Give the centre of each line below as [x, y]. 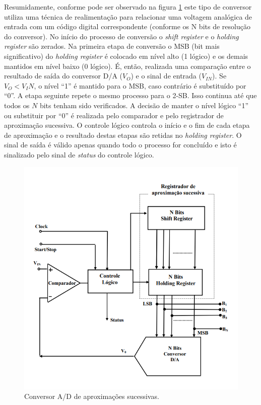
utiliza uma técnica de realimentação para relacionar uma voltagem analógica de [128, 16]
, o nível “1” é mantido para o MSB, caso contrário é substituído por [140, 85]
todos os [17, 105]
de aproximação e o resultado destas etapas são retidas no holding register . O [123, 135]
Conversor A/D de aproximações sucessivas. [92, 396]
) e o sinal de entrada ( [166, 76]
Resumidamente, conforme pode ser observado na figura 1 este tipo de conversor [128, 7]
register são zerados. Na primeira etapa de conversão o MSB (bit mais [112, 46]
